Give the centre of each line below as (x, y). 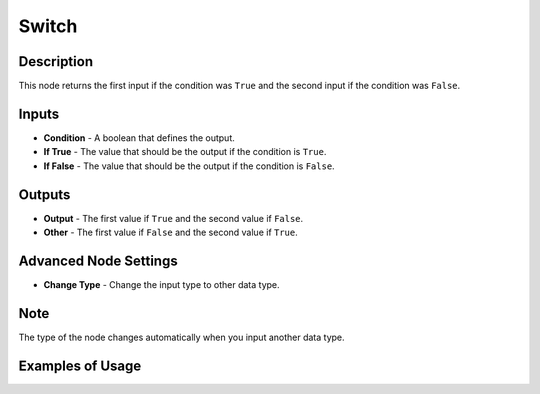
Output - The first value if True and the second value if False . (173, 218)
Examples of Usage (80, 365)
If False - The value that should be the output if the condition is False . (189, 166)
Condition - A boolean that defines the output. (139, 137)
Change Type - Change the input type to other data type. (161, 284)
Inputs (39, 113)
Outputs (44, 194)
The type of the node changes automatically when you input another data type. (181, 337)
